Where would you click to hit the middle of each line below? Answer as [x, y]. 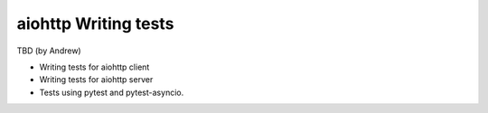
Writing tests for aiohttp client [94, 67]
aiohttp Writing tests [95, 24]
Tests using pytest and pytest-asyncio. [112, 92]
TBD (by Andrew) [49, 51]
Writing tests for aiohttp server [96, 80]
